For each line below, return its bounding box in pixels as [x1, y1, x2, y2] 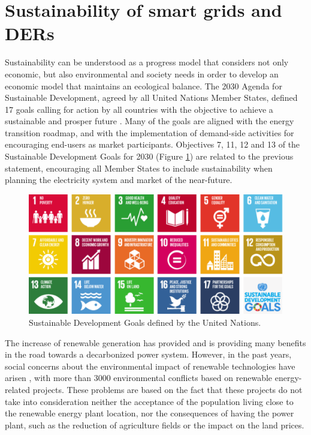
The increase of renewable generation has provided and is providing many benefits [5, 336, 306, 349]
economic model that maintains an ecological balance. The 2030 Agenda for [5, 79, 282, 92]
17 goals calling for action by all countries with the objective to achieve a [5, 103, 273, 115]
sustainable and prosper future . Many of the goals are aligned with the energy [5, 115, 294, 127]
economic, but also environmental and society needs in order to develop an [5, 67, 279, 80]
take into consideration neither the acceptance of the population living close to [5, 395, 294, 407]
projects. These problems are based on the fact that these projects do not [32, 383, 303, 395]
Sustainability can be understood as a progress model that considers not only [5, 56, 289, 68]
